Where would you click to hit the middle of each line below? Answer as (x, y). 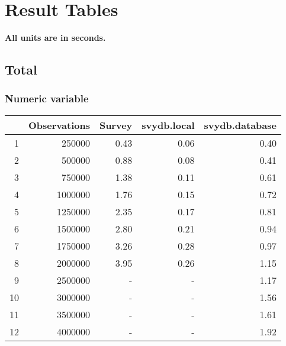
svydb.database (240, 125)
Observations (59, 125)
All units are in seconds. (55, 38)
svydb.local (168, 125)
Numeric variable (47, 98)
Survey (116, 125)
